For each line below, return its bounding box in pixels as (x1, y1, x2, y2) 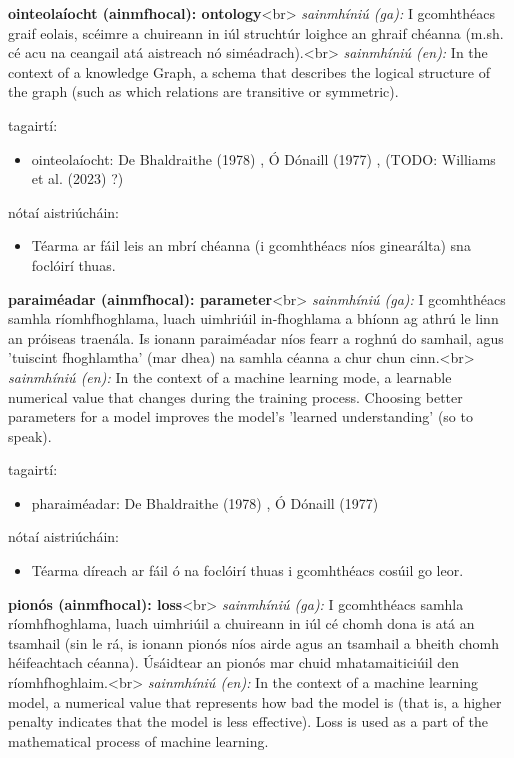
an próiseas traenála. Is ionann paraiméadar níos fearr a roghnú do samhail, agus (8, 327, 504, 348)
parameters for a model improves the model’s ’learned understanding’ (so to (8, 406, 473, 427)
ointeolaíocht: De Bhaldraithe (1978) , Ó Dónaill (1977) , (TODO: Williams (31, 148, 496, 169)
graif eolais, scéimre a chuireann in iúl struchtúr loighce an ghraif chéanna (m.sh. (8, 22, 504, 43)
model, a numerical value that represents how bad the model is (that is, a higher (8, 691, 502, 712)
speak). (8, 425, 52, 446)
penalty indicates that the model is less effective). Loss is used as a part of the (8, 711, 488, 732)
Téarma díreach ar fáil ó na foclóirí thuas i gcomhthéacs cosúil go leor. (31, 560, 464, 581)
